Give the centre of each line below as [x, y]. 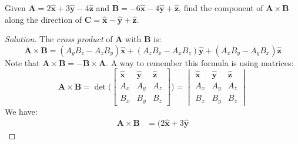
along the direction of [43, 19]
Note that [22, 62]
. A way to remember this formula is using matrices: [200, 62]
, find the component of [221, 8]
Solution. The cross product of [59, 39]
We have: [21, 111]
